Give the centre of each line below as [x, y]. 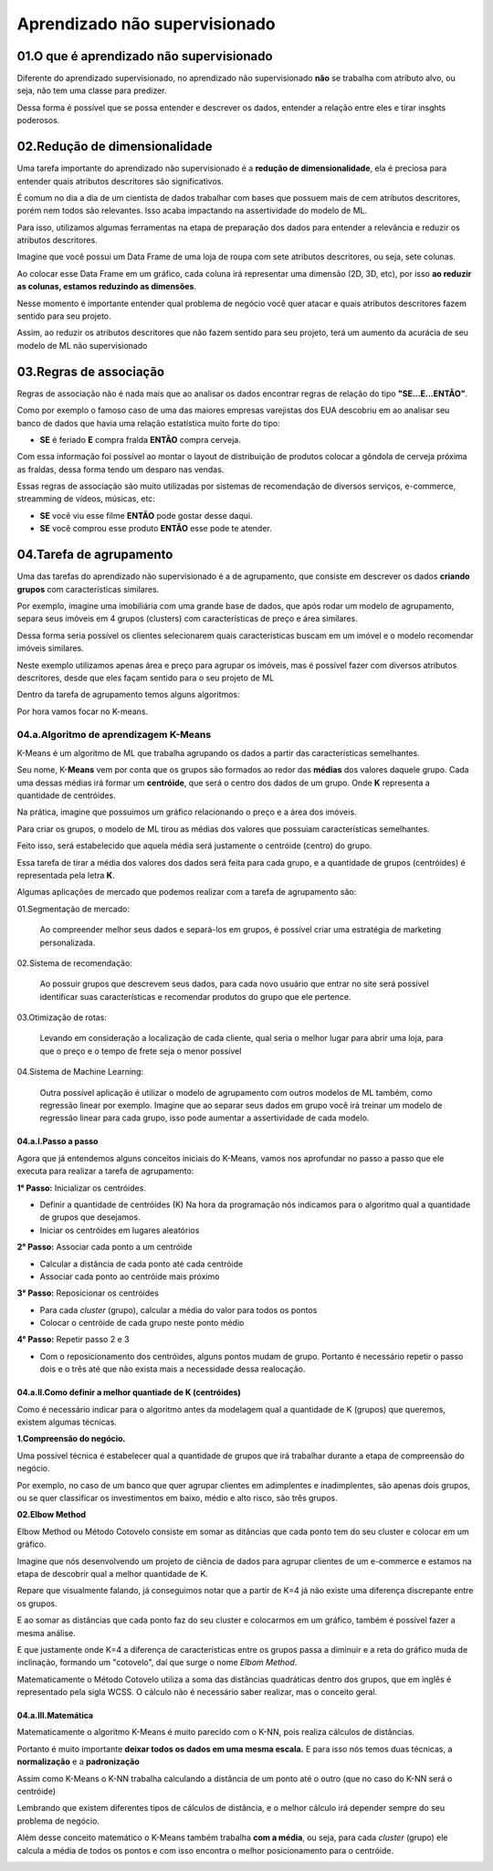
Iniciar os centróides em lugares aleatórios [120, 1230]
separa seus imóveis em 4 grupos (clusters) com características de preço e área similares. [187, 619]
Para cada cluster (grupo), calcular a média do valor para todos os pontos [178, 1309]
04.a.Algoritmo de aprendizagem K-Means [114, 735]
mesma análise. [47, 1633]
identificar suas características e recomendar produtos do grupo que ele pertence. [195, 996]
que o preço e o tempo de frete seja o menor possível [141, 1051]
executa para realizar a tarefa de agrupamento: [105, 1171]
